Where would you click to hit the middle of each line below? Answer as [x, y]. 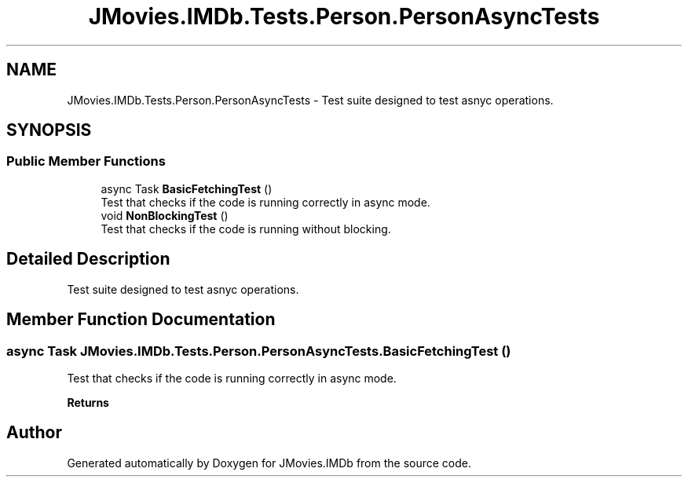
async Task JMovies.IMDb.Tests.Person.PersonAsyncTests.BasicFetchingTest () [259, 351]
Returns [88, 402]
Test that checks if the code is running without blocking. [246, 229]
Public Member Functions [86, 161]
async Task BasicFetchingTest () [187, 188]
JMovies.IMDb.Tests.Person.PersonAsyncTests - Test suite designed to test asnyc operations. [310, 100]
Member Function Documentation [141, 320]
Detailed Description [88, 259]
